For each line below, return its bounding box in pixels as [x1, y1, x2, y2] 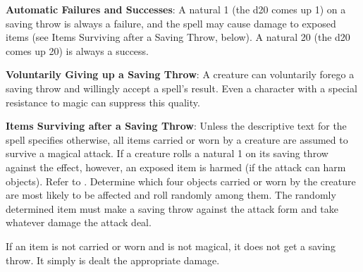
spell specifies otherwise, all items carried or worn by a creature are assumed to [6, 132, 348, 147]
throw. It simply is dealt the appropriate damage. [6, 252, 220, 267]
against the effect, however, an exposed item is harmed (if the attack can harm [6, 159, 346, 174]
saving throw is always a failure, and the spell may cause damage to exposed [6, 16, 336, 30]
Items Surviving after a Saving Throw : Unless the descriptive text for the [6, 118, 347, 133]
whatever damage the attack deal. [6, 215, 152, 230]
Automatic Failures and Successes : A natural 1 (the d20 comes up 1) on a [6, 2, 346, 16]
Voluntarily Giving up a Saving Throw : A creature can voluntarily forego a [6, 67, 355, 82]
